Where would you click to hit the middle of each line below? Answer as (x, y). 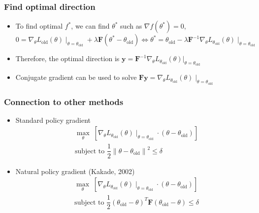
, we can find (90, 26)
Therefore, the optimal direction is (67, 58)
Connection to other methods (64, 101)
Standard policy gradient (53, 120)
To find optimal (39, 26)
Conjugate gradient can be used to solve (76, 77)
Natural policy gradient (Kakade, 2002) (75, 171)
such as (131, 26)
